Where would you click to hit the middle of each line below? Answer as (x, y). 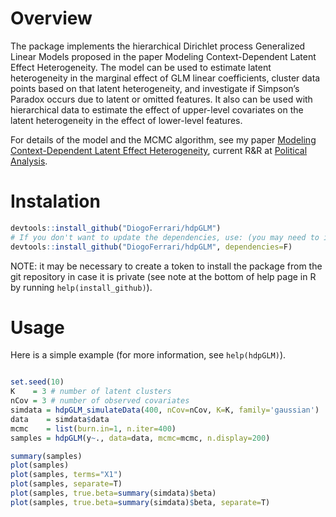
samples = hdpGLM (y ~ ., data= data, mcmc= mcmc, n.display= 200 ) (140, 438)
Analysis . (29, 161)
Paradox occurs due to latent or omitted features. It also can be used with (161, 99)
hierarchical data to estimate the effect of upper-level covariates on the (157, 109)
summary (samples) (46, 456)
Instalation (55, 201)
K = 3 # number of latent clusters (91, 392)
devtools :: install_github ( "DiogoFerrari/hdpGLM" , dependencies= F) (151, 247)
